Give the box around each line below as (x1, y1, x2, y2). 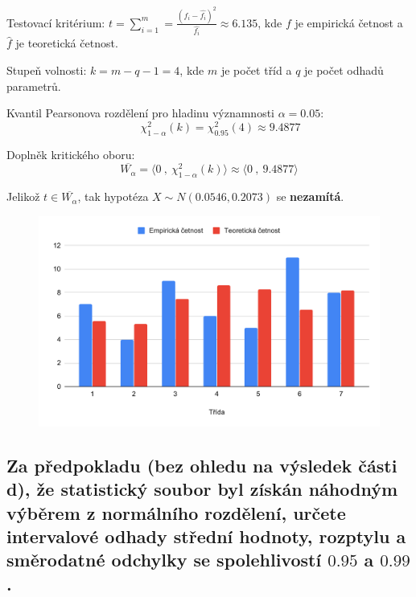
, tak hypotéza (77, 188, 149, 205)
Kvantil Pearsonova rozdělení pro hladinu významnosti (6, 104, 275, 121)
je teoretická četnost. (15, 35, 118, 51)
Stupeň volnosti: (6, 61, 87, 78)
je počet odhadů (304, 61, 384, 78)
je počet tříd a (220, 61, 292, 78)
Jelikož (6, 188, 40, 205)
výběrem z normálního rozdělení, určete (6, 500, 346, 525)
